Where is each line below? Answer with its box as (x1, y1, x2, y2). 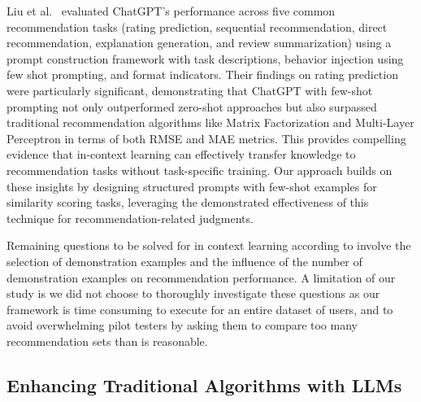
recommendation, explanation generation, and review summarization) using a (7, 34, 392, 51)
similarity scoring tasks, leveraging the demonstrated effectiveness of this (7, 194, 369, 211)
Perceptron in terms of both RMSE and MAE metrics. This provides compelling (7, 129, 406, 146)
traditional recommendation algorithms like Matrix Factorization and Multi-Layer (7, 114, 414, 131)
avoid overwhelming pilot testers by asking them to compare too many (7, 317, 358, 334)
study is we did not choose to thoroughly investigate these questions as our (7, 285, 380, 302)
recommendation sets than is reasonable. (7, 332, 208, 349)
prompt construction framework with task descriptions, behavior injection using (7, 50, 404, 67)
